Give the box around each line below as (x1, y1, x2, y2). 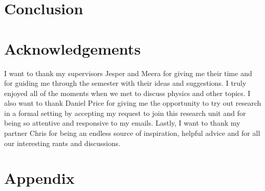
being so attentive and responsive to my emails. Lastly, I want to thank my (4, 117, 240, 128)
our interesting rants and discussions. (4, 137, 120, 148)
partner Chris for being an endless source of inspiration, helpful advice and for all (4, 128, 260, 138)
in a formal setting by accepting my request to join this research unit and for (4, 107, 246, 118)
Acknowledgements (4, 38, 141, 59)
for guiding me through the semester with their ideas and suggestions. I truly (4, 78, 247, 88)
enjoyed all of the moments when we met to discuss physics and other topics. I (4, 87, 251, 98)
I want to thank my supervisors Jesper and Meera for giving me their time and (4, 67, 252, 78)
